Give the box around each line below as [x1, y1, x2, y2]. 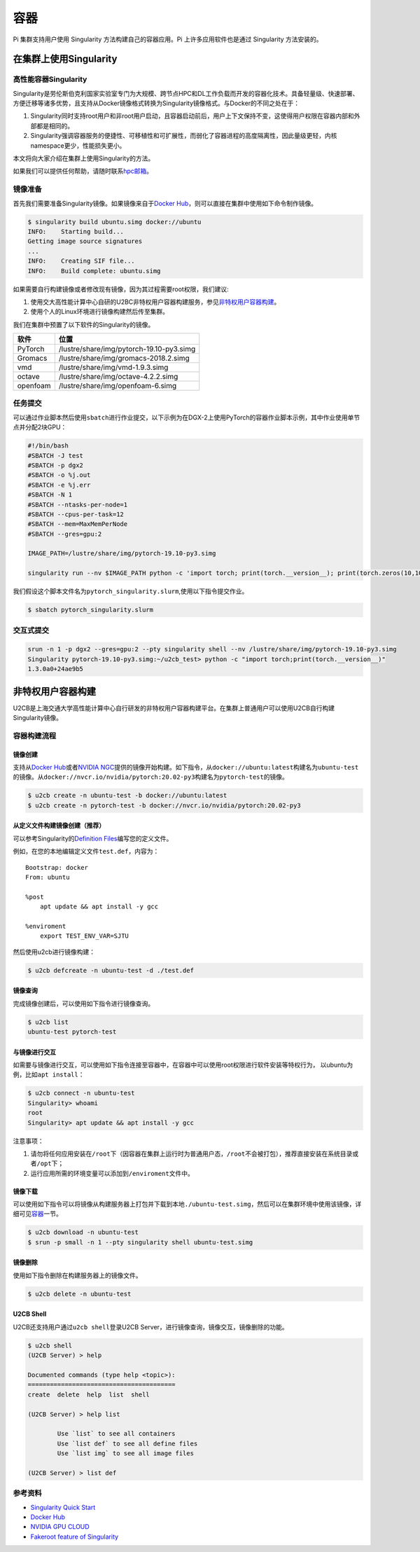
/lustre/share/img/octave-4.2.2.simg [58, 372, 178, 382]
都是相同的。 [36, 121, 73, 130]
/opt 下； [36, 1159, 64, 1168]
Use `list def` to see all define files [57, 1439, 198, 1448]
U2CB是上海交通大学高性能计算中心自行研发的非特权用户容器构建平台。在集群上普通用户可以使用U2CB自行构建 [13, 704, 335, 712]
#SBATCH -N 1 [27, 491, 73, 499]
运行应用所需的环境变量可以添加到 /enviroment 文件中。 [30, 1169, 194, 1177]
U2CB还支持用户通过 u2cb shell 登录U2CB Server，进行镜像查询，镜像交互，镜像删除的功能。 [13, 1322, 288, 1331]
